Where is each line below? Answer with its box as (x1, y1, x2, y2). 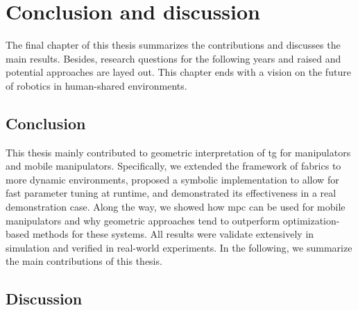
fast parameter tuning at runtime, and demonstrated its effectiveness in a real (6, 186, 336, 200)
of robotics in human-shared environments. (6, 78, 187, 92)
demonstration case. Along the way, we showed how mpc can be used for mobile (6, 199, 346, 214)
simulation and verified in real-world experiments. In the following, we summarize (6, 240, 352, 254)
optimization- (282, 213, 340, 227)
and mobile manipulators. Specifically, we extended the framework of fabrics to (6, 158, 341, 173)
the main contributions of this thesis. (6, 254, 162, 268)
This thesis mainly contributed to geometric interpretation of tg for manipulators (6, 145, 351, 159)
